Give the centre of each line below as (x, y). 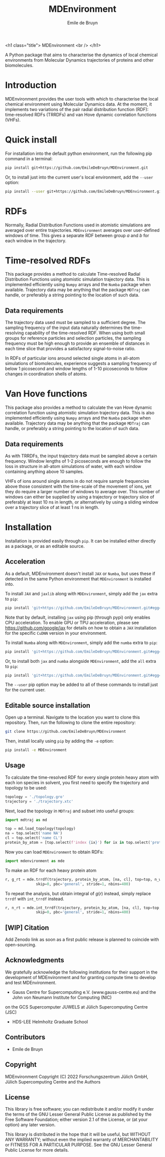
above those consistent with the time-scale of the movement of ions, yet (78, 486)
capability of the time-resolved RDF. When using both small (85, 333)
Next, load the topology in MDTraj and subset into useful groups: (70, 811)
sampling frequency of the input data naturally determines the (68, 328)
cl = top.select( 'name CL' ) (34, 838)
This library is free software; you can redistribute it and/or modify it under (80, 1109)
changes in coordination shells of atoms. (46, 374)
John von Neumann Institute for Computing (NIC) (62, 997)
